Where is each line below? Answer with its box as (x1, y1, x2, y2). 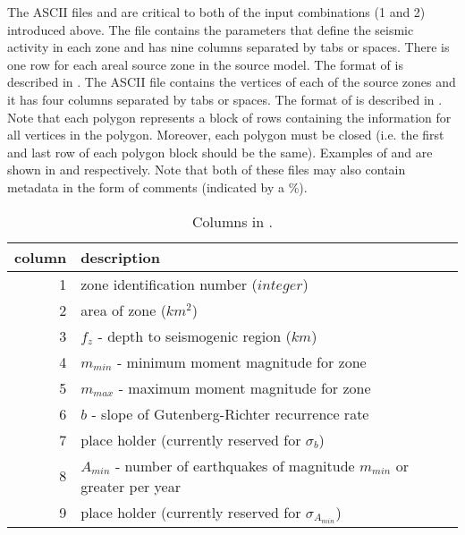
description (80, 246, 160, 267)
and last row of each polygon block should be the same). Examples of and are (7, 142, 433, 161)
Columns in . (192, 210, 273, 232)
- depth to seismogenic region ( (97, 325, 292, 346)
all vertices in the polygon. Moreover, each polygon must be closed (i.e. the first (7, 125, 444, 144)
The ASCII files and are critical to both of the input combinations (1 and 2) (7, 3, 426, 21)
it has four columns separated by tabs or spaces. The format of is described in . (7, 89, 443, 108)
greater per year (80, 475, 181, 497)
